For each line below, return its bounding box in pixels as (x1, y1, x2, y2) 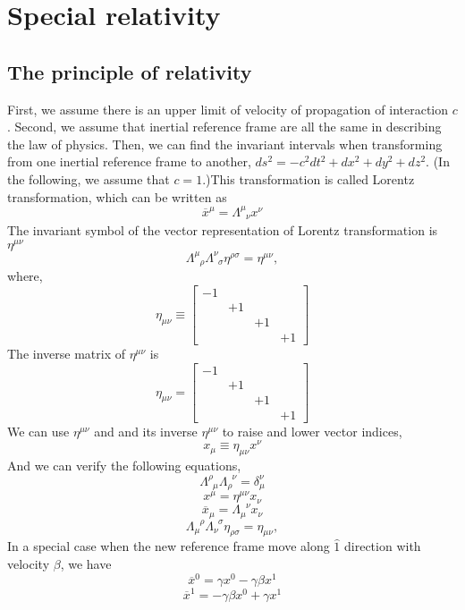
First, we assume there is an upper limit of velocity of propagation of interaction (7, 99, 449, 118)
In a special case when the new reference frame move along (7, 537, 330, 555)
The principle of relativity (7, 57, 252, 85)
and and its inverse (94, 421, 198, 440)
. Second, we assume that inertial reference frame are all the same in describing (7, 117, 442, 136)
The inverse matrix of (7, 344, 125, 362)
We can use (7, 421, 70, 440)
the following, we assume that (7, 169, 170, 188)
